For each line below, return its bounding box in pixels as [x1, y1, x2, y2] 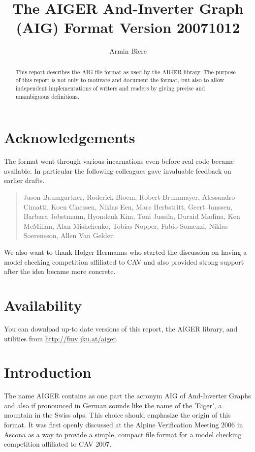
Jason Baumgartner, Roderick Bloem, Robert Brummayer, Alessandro [23, 192, 235, 202]
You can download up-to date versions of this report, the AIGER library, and [4, 323, 238, 333]
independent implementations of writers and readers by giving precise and [15, 84, 205, 92]
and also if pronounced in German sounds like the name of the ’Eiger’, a [4, 400, 222, 410]
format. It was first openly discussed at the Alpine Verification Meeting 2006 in [4, 420, 243, 430]
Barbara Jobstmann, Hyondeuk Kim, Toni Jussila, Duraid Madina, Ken [23, 211, 240, 221]
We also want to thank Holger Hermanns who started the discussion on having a [4, 247, 247, 257]
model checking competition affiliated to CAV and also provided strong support [4, 256, 244, 267]
